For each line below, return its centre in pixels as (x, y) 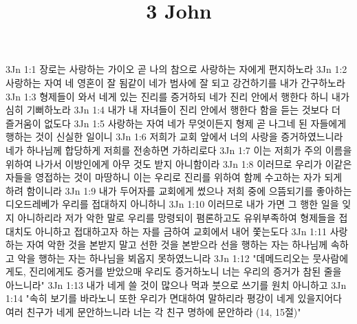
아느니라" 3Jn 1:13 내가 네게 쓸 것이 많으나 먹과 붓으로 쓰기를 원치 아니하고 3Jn (176, 284)
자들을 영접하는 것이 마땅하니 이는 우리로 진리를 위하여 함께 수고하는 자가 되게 (174, 177)
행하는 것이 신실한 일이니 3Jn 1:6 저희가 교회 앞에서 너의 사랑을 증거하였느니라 (174, 137)
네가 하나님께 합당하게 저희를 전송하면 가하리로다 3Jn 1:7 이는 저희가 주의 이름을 (179, 150)
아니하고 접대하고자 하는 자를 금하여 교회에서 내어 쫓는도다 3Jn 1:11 (181, 231)
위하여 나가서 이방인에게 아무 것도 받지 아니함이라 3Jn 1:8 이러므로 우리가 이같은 (179, 163)
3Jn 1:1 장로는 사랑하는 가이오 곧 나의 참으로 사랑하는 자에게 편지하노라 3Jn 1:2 (176, 69)
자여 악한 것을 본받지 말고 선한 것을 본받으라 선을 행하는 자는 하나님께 (177, 245)
